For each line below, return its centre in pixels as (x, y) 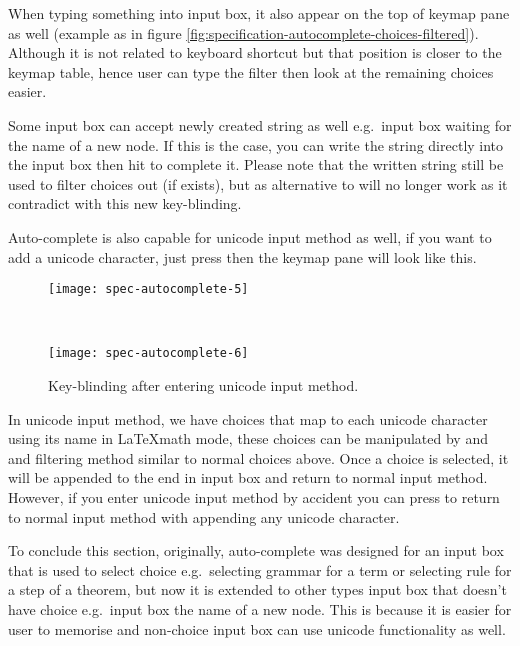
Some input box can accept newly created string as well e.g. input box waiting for (260, 124)
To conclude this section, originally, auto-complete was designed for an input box (256, 550)
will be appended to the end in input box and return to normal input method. (248, 477)
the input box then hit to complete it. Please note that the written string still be (256, 164)
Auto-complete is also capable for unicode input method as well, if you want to (250, 236)
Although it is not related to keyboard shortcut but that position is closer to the (255, 52)
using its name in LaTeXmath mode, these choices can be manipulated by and (248, 438)
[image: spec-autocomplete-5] (148, 289)
